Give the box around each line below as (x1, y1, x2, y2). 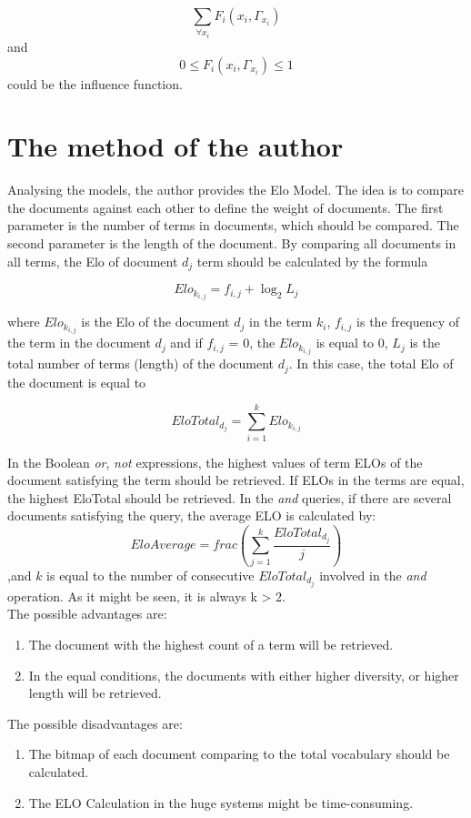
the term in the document (7, 333, 151, 352)
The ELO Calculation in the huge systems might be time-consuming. (28, 793, 414, 812)
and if (170, 333, 203, 352)
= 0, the (228, 333, 276, 352)
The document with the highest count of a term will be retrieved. (28, 634, 394, 653)
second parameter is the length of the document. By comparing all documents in (7, 234, 456, 253)
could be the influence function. (7, 74, 183, 93)
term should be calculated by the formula (196, 251, 428, 270)
